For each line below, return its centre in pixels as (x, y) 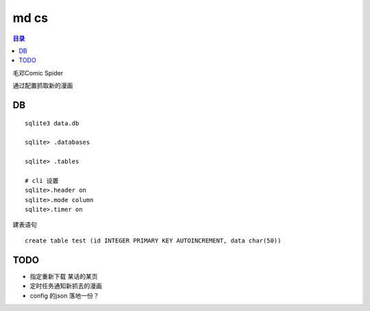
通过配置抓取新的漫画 (43, 86)
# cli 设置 (42, 181)
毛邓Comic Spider (38, 73)
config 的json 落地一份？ (64, 295)
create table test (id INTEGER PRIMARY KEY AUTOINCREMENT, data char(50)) (153, 240)
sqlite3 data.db (52, 123)
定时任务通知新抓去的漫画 (66, 286)
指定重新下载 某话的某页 (64, 276)
